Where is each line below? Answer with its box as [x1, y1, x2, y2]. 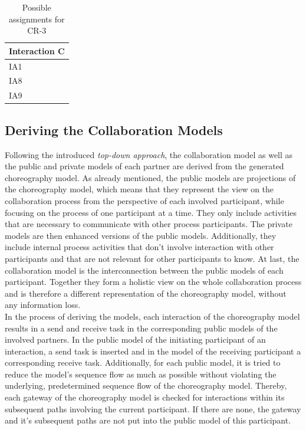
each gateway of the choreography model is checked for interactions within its [5, 391, 285, 403]
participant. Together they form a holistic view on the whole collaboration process [5, 275, 302, 288]
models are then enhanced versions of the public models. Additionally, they [5, 229, 277, 241]
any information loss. [5, 298, 81, 311]
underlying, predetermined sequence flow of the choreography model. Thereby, [5, 379, 287, 392]
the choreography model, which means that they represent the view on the [5, 183, 274, 195]
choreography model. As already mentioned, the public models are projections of [5, 171, 296, 183]
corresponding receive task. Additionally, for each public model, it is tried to [5, 356, 281, 369]
